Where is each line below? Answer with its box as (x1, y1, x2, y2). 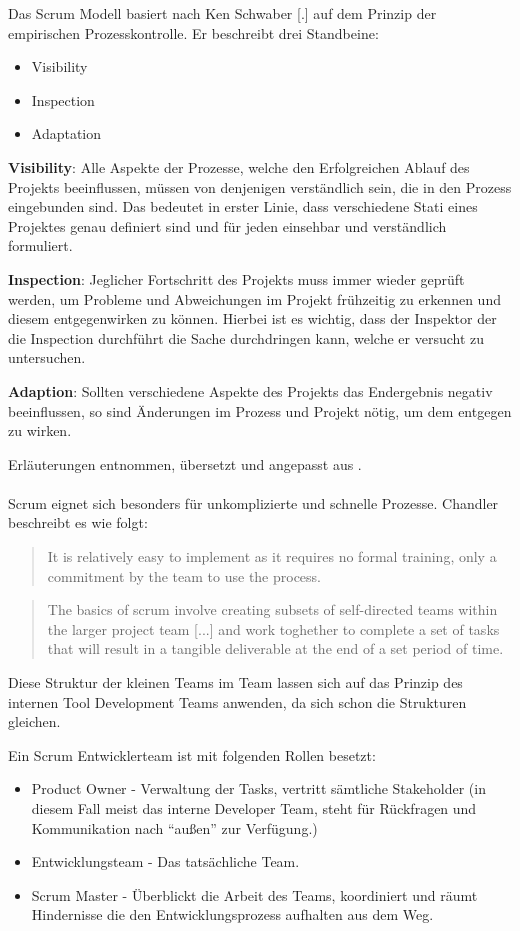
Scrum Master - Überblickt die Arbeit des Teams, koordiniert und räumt (31, 884, 478, 905)
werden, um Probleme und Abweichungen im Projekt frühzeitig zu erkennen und (8, 288, 501, 309)
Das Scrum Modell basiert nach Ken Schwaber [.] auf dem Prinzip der (8, 3, 437, 23)
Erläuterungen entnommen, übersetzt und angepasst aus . (8, 453, 362, 474)
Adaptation (31, 123, 102, 144)
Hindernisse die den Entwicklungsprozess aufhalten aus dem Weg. (31, 904, 434, 925)
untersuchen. (8, 347, 86, 368)
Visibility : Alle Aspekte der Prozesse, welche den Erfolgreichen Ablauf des (8, 156, 470, 177)
